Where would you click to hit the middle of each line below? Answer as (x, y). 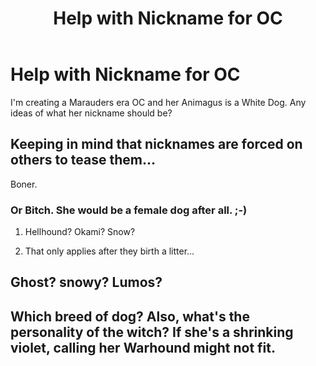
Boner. (24, 184)
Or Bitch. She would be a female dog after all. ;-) (129, 210)
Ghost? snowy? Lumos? (86, 282)
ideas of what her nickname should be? (91, 113)
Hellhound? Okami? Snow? (80, 232)
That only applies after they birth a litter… (109, 251)
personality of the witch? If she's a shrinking (152, 332)
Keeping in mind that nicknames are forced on (156, 144)
